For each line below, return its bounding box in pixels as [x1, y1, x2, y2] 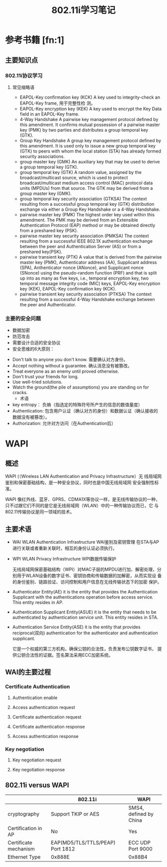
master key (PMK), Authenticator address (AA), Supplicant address [19, 259, 157, 265]
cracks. [12, 390, 28, 396]
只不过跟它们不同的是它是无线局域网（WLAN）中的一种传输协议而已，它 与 [5, 503, 159, 509]
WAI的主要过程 [5, 668, 51, 677]
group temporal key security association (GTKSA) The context [19, 195, 147, 202]
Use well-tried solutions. [12, 379, 63, 385]
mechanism [7, 845, 35, 852]
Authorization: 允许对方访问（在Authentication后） [12, 421, 116, 427]
